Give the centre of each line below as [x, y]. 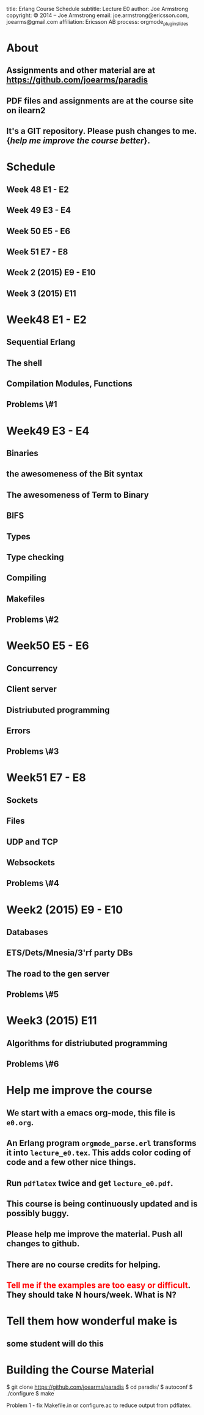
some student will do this [55, 1344]
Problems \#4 [33, 883]
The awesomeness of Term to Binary [78, 495]
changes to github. [43, 1244]
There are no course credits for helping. [83, 1264]
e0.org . [20, 1122]
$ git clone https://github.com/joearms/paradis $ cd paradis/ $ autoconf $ [100, 1387]
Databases [27, 932]
